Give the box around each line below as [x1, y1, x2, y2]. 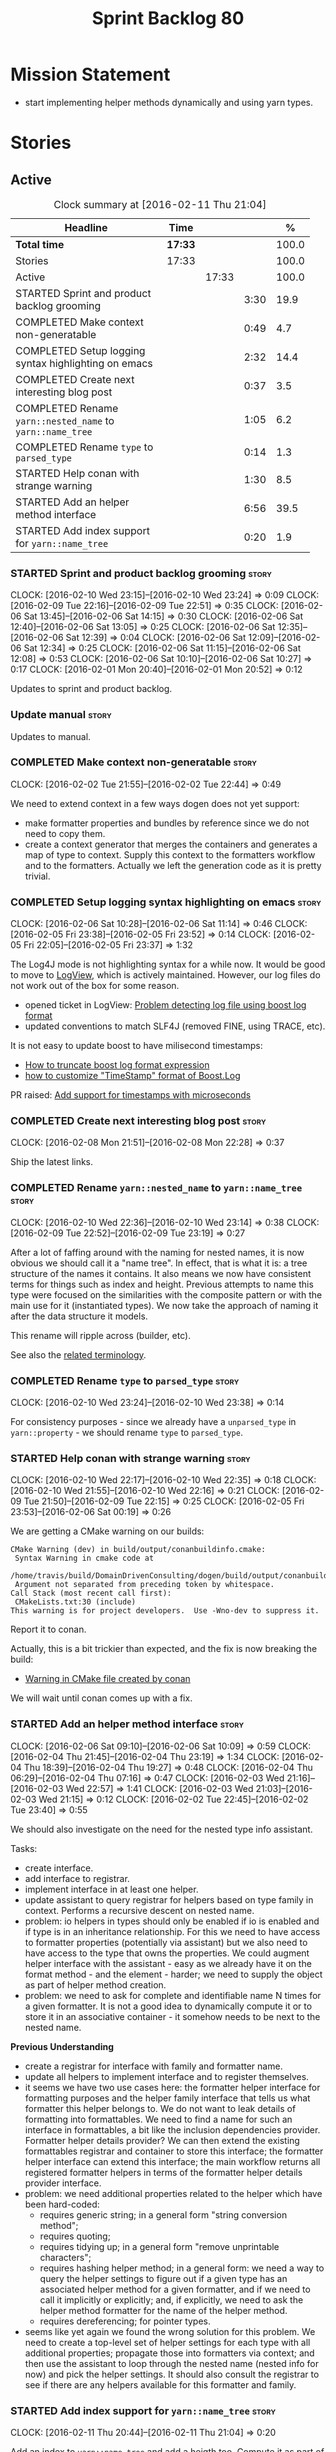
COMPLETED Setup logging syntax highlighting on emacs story [10, 895, 322, 909]
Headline [64, 220, 108, 234]
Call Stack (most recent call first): [10, 1588, 172, 1599]
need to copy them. [24, 827, 106, 839]
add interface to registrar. [24, 1872, 130, 1884]
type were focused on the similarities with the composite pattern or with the [10, 1288, 323, 1301]
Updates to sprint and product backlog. [10, 683, 173, 695]
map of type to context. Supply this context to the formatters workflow [24, 848, 316, 861]
